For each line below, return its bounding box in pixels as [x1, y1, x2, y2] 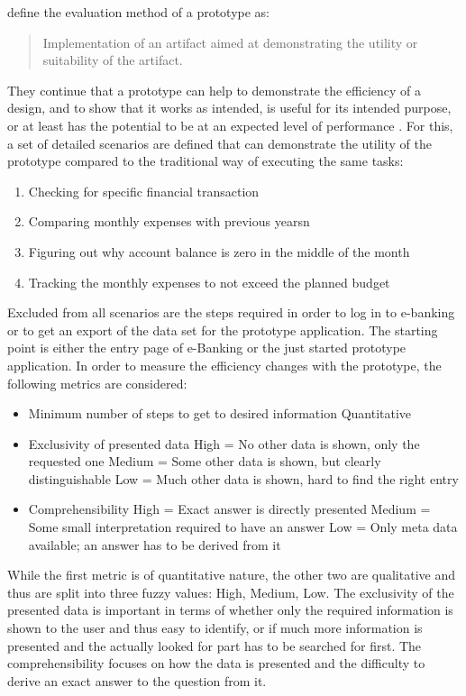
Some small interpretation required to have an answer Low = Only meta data [28, 517, 458, 536]
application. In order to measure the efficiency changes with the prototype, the [7, 355, 442, 374]
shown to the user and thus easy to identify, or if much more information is [7, 618, 423, 637]
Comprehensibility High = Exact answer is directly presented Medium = [28, 499, 431, 518]
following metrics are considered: [7, 373, 187, 392]
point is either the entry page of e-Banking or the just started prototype [7, 338, 407, 357]
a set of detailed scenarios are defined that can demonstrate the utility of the [7, 133, 432, 152]
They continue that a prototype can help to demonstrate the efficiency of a [7, 80, 422, 99]
